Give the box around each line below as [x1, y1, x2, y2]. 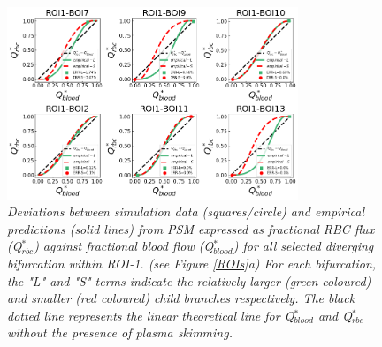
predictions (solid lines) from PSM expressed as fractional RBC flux [7, 219, 375, 238]
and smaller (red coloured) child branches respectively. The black [7, 289, 355, 307]
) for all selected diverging [233, 237, 374, 255]
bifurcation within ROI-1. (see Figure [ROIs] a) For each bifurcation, [7, 254, 377, 273]
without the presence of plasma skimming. [7, 323, 233, 342]
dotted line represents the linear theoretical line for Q [7, 306, 294, 324]
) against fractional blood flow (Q [34, 237, 214, 255]
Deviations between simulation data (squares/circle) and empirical [7, 202, 365, 221]
